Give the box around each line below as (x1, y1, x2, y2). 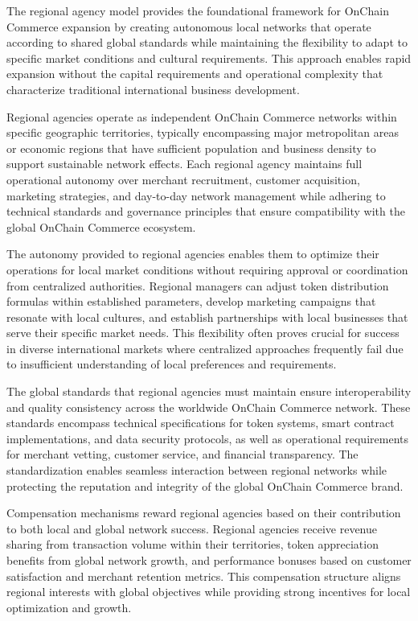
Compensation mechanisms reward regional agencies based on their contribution (6, 504, 401, 521)
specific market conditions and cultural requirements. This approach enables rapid (6, 49, 412, 66)
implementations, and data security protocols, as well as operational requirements (6, 430, 408, 446)
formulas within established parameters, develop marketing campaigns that (6, 293, 376, 310)
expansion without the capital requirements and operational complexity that (6, 65, 383, 82)
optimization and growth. (6, 598, 132, 615)
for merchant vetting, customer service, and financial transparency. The (6, 446, 359, 463)
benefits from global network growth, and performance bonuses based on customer (6, 552, 412, 568)
